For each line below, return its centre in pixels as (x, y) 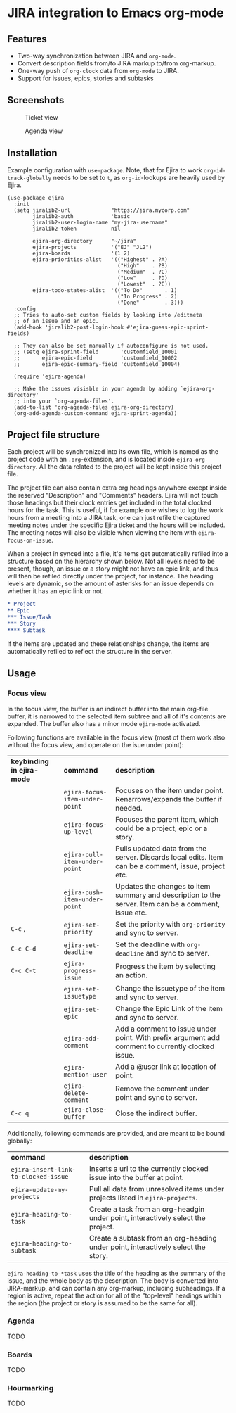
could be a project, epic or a (162, 828)
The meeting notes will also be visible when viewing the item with (102, 533)
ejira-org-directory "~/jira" (85, 241)
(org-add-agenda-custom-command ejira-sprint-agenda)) (96, 413)
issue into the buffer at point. (136, 1177)
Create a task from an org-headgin (147, 1209)
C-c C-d (24, 949)
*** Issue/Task (29, 617)
